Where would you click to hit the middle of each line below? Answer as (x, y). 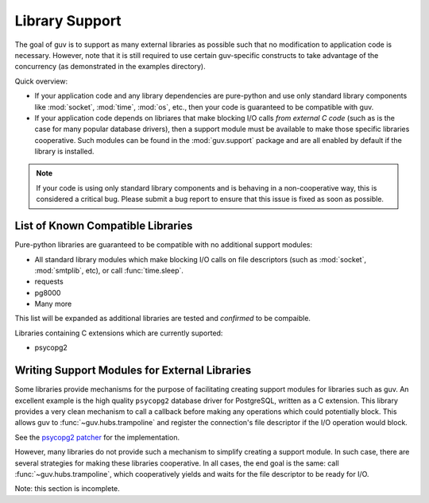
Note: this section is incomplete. (68, 489)
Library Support (68, 21)
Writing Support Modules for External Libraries (133, 371)
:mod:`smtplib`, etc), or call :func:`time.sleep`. (109, 270)
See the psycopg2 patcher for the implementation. (97, 437)
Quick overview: (41, 81)
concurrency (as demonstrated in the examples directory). (110, 67)
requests (49, 281)
